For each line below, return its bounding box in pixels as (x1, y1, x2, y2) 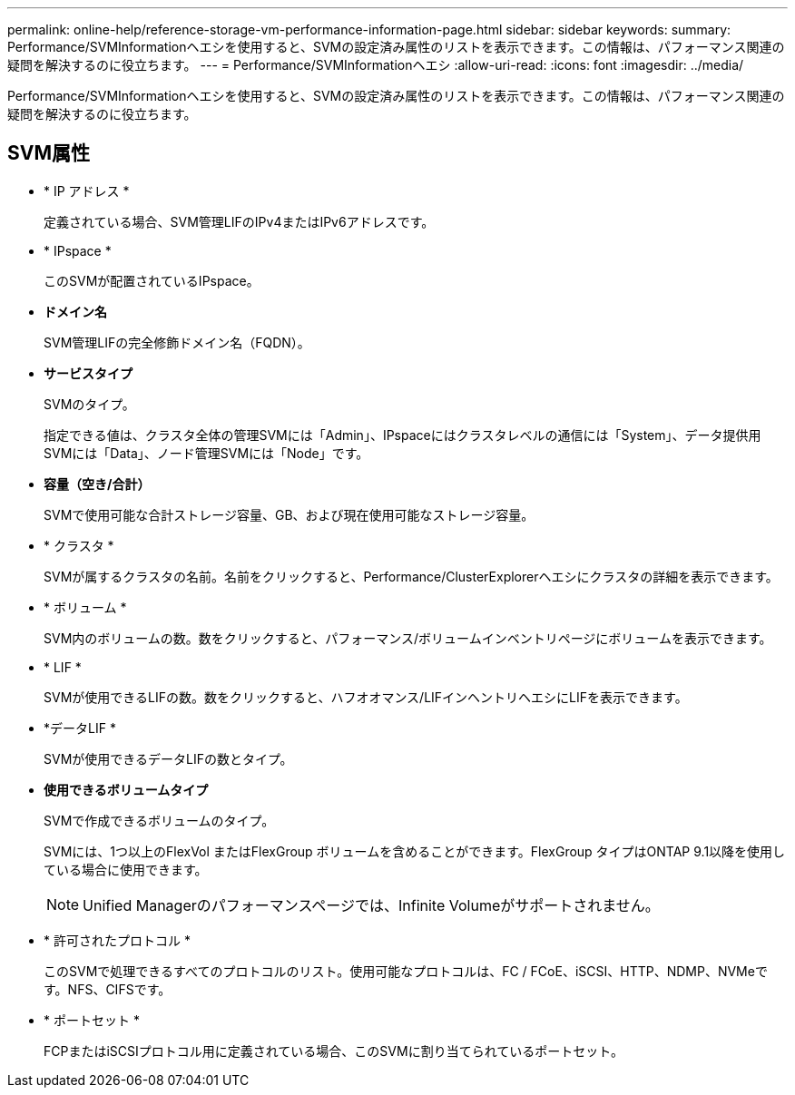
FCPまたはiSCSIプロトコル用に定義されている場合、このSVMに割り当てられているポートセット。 (44, 1042, 623, 1059)
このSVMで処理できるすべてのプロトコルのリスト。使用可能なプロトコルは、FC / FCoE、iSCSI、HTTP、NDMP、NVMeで (44, 963, 768, 979)
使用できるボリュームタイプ (44, 781, 209, 797)
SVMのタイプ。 (44, 396, 135, 412)
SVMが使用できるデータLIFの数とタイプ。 (44, 750, 293, 767)
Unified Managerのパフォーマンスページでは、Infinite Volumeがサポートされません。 (83, 895, 660, 914)
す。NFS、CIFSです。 (44, 981, 172, 997)
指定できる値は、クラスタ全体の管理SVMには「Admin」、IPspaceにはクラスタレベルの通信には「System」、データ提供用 (44, 426, 761, 443)
